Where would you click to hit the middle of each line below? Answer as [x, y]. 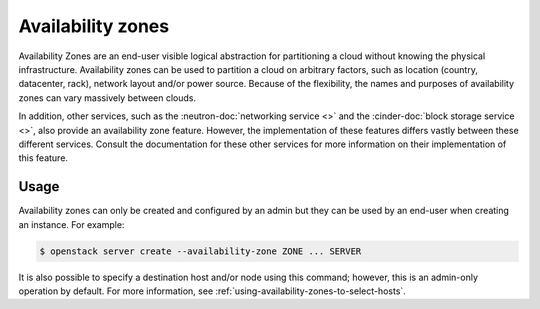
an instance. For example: [71, 224]
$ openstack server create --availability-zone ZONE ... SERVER [200, 251]
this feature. [43, 158]
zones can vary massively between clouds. [107, 97]
